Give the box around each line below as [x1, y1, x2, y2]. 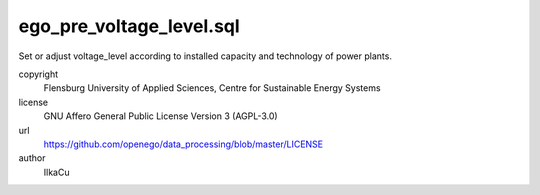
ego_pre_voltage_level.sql [18, 15, 240, 37]
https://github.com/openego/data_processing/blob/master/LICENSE [43, 138, 324, 150]
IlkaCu [43, 166, 70, 178]
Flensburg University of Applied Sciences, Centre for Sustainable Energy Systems [43, 82, 381, 94]
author [18, 152, 46, 164]
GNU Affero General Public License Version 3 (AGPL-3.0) [43, 110, 279, 122]
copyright [18, 68, 59, 80]
